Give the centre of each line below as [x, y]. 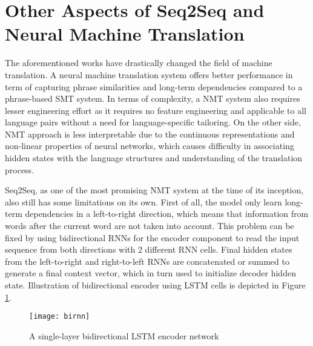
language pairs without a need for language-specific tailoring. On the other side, [153, 122]
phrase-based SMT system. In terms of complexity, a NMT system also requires [153, 98]
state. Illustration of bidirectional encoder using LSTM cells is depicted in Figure [155, 285]
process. [20, 169]
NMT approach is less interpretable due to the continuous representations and [150, 134]
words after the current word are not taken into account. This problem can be [150, 226]
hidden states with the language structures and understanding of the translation [154, 158]
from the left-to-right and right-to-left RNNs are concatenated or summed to [147, 261]
